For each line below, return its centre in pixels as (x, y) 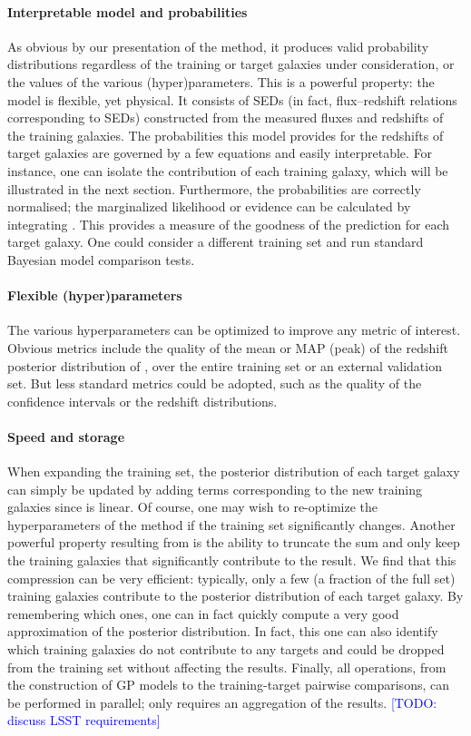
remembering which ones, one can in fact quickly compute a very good (203, 613)
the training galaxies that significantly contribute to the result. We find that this (232, 560)
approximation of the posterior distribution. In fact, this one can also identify (223, 631)
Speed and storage (66, 436)
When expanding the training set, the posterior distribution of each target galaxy (234, 471)
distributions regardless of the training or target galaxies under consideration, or (231, 64)
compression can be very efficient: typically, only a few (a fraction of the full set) (231, 578)
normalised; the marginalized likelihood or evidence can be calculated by (209, 206)
